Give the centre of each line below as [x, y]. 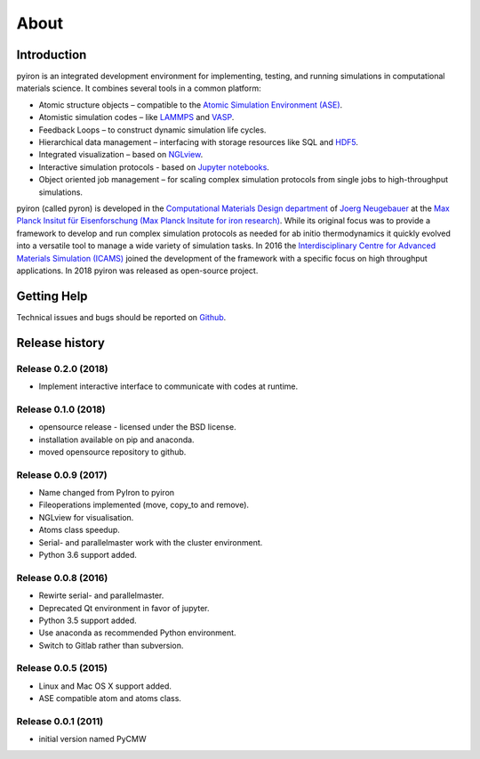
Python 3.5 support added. [88, 620]
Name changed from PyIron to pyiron [107, 493]
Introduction [52, 55]
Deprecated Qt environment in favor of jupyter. [124, 608]
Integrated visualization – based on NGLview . [121, 155]
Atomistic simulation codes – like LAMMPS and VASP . [136, 117]
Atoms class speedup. [79, 530]
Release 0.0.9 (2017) [62, 474]
